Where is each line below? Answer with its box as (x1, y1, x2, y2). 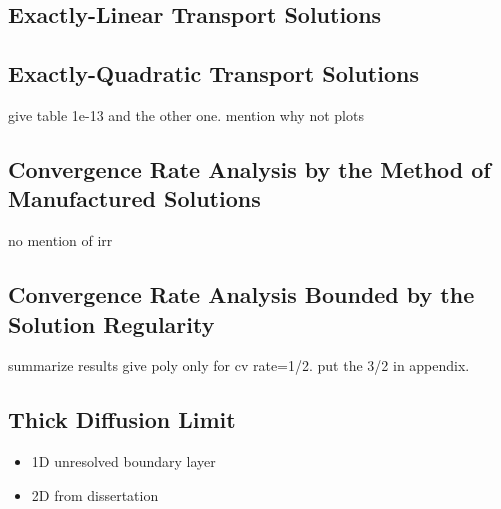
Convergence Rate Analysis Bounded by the (8, 279, 475, 310)
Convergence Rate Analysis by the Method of (8, 153, 491, 184)
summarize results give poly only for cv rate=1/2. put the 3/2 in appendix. (8, 355, 470, 376)
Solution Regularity (8, 308, 215, 339)
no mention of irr (8, 230, 113, 251)
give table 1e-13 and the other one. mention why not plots (8, 104, 364, 125)
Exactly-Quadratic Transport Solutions (8, 58, 419, 89)
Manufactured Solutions (8, 183, 261, 214)
